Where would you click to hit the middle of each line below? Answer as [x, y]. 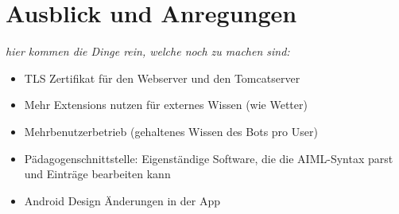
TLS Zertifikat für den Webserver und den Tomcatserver [162, 78]
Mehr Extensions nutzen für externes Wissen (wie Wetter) [166, 105]
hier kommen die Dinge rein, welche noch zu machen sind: [148, 51]
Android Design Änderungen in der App [122, 200]
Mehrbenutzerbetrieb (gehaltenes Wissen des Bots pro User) [171, 131]
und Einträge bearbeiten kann [97, 174]
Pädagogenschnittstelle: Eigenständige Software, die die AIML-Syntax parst [209, 158]
